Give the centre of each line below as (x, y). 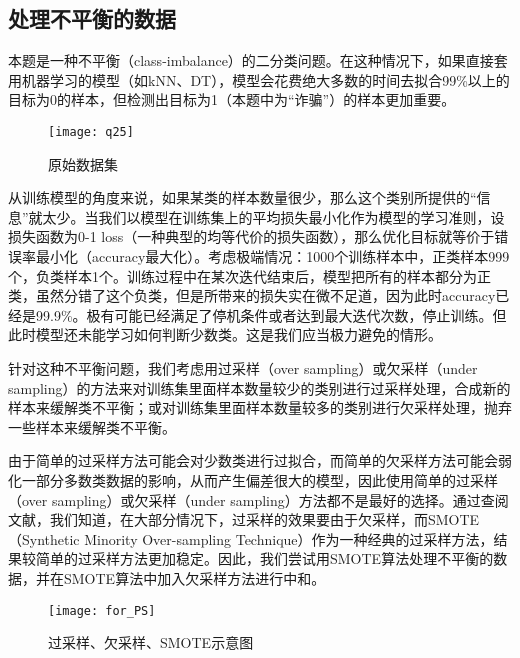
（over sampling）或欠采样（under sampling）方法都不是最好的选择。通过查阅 (258, 499)
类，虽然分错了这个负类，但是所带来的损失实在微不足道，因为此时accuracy (252, 295)
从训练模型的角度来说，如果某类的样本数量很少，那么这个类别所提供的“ (242, 197)
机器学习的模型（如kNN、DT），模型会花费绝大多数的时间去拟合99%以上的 (265, 79)
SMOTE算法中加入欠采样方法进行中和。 (194, 577)
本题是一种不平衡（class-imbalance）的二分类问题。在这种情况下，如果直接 (251, 60)
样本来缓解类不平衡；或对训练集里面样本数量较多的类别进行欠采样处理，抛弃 (260, 407)
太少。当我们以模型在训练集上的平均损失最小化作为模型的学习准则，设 (273, 216)
